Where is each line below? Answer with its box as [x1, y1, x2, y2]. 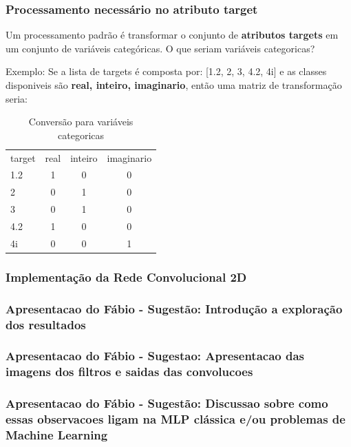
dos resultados [6, 315, 86, 333]
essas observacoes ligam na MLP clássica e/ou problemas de [6, 410, 345, 428]
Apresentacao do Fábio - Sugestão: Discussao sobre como [6, 395, 328, 412]
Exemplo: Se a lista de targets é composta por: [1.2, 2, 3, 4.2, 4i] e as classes [6, 64, 327, 79]
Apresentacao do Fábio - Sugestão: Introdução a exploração [6, 300, 343, 317]
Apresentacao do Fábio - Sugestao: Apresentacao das [6, 347, 304, 364]
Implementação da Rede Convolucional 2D [6, 268, 247, 285]
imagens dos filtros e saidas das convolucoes [6, 363, 253, 380]
